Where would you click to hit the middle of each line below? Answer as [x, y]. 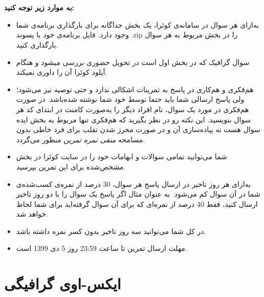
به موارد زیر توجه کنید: [39, 7]
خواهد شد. [32, 214]
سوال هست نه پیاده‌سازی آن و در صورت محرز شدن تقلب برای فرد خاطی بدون [138, 129]
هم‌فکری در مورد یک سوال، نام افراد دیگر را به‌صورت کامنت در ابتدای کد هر [133, 109]
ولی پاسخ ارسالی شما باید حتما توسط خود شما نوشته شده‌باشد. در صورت [130, 99]
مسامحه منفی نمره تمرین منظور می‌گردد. [81, 139]
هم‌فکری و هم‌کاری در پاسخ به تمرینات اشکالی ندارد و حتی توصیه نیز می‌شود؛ [135, 89]
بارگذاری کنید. [37, 44]
